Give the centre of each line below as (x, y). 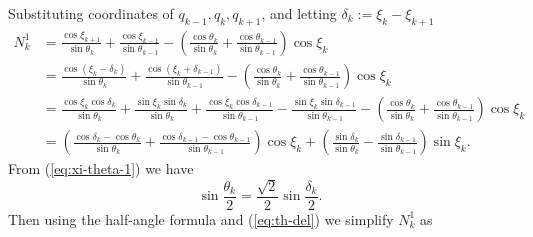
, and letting (299, 13)
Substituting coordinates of (91, 13)
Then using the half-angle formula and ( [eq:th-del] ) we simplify (201, 218)
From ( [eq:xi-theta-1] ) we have (101, 168)
